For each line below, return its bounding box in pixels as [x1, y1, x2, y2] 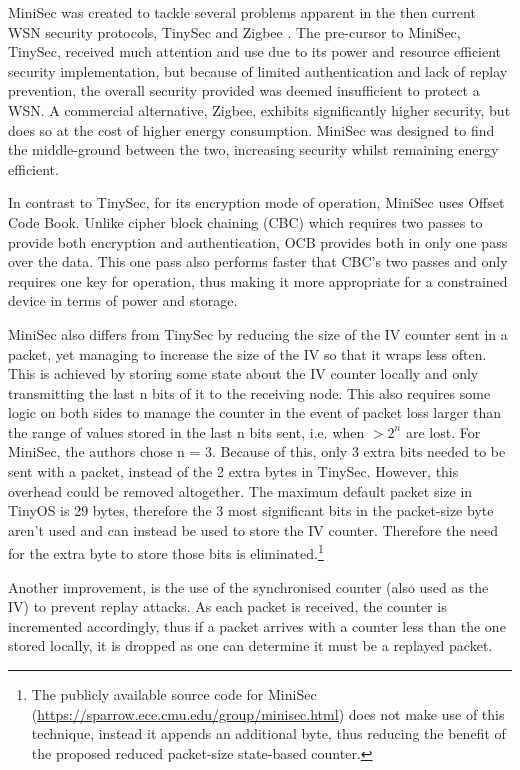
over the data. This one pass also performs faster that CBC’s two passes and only [8, 251, 508, 272]
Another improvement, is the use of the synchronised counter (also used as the [8, 576, 489, 597]
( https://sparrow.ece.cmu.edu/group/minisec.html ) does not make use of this [31, 703, 505, 724]
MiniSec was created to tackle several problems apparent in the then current [8, 2, 476, 22]
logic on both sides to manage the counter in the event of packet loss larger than [8, 402, 502, 423]
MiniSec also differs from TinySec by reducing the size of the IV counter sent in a [8, 323, 508, 344]
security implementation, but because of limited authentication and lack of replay [8, 60, 508, 81]
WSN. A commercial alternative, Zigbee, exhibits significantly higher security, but [8, 99, 511, 120]
